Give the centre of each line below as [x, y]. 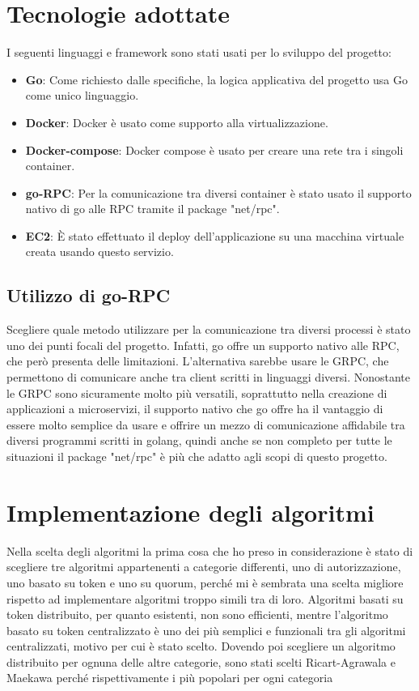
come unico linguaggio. [82, 95]
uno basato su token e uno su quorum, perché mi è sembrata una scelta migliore [205, 582]
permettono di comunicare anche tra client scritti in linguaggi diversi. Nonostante [208, 377]
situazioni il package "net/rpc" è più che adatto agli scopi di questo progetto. [197, 456]
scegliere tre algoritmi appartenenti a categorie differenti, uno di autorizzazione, [204, 567]
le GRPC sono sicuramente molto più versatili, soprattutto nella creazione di [197, 392]
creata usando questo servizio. [99, 252]
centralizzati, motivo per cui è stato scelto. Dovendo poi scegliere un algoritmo [201, 646]
